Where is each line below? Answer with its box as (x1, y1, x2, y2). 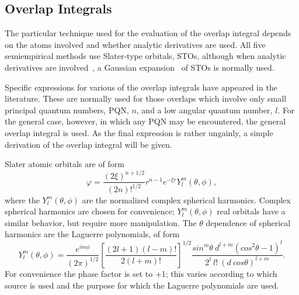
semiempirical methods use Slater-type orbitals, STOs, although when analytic (5, 50, 286, 62)
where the (5, 193, 40, 206)
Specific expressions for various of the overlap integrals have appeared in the (5, 81, 277, 93)
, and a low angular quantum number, (136, 103, 273, 116)
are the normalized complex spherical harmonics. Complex (82, 193, 291, 206)
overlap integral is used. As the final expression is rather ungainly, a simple (5, 126, 273, 138)
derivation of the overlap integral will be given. (5, 138, 172, 150)
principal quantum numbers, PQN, (5, 103, 129, 116)
